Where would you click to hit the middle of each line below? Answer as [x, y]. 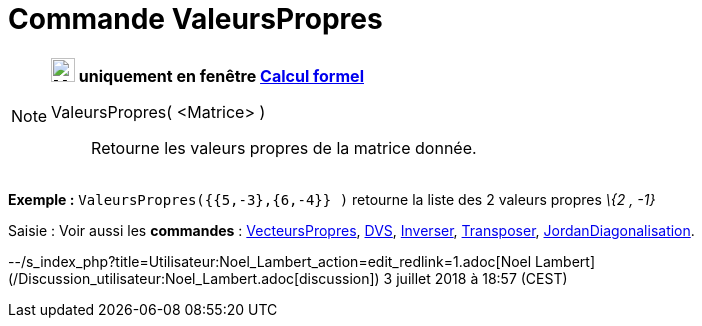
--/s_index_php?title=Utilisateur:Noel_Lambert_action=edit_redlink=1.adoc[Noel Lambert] [302, 261]
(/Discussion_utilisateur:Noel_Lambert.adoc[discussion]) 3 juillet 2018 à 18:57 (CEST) [288, 278]
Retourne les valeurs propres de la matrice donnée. [284, 147]
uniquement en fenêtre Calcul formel [221, 75]
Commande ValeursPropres [195, 19]
